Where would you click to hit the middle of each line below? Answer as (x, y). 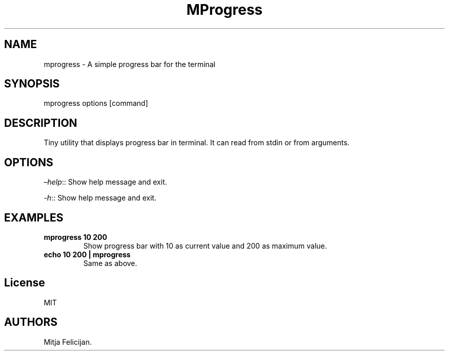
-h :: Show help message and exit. (100, 198)
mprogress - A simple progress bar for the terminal (130, 64)
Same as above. (110, 263)
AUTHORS (31, 322)
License (25, 283)
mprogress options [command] (96, 103)
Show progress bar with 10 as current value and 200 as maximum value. (205, 246)
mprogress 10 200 (75, 237)
